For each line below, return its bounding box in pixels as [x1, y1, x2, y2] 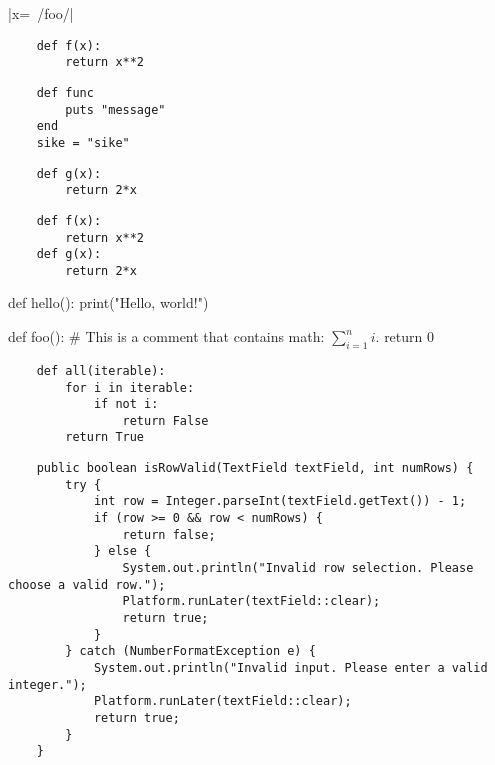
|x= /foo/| [8, 3, 74, 23]
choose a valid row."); [8, 577, 166, 592]
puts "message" [65, 102, 166, 117]
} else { [93, 544, 152, 559]
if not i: [93, 397, 159, 412]
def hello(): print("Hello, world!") [8, 292, 209, 313]
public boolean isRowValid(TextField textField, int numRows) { [36, 461, 474, 476]
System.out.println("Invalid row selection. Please [122, 561, 474, 576]
